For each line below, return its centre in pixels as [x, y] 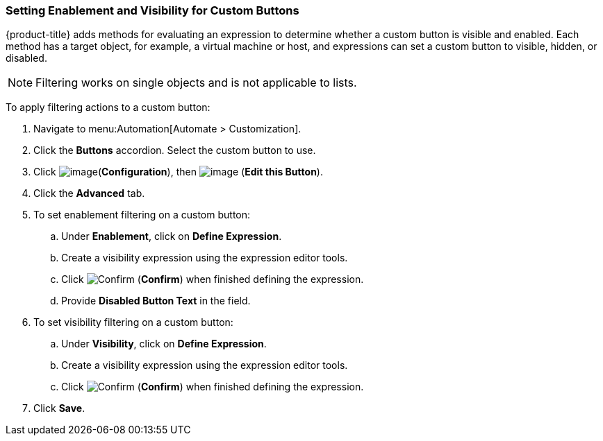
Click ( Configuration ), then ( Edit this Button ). [178, 172]
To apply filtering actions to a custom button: [108, 107]
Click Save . [59, 408]
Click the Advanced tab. [89, 193]
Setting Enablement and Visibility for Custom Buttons [152, 10]
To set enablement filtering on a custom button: [142, 215]
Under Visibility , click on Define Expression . [164, 344]
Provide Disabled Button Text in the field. [156, 301]
